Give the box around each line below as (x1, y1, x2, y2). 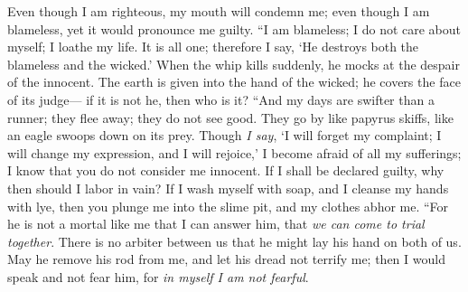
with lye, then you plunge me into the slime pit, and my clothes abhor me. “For (7, 196, 449, 215)
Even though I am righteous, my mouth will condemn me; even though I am (7, 2, 430, 20)
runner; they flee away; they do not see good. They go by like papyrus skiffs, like (7, 108, 454, 127)
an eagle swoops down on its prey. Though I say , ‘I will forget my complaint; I (7, 126, 442, 145)
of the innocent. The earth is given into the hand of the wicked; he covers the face (7, 72, 461, 91)
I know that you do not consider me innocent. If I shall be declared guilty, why (7, 161, 445, 180)
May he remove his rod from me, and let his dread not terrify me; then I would (7, 250, 445, 268)
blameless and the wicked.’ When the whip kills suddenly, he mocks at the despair (7, 54, 460, 73)
